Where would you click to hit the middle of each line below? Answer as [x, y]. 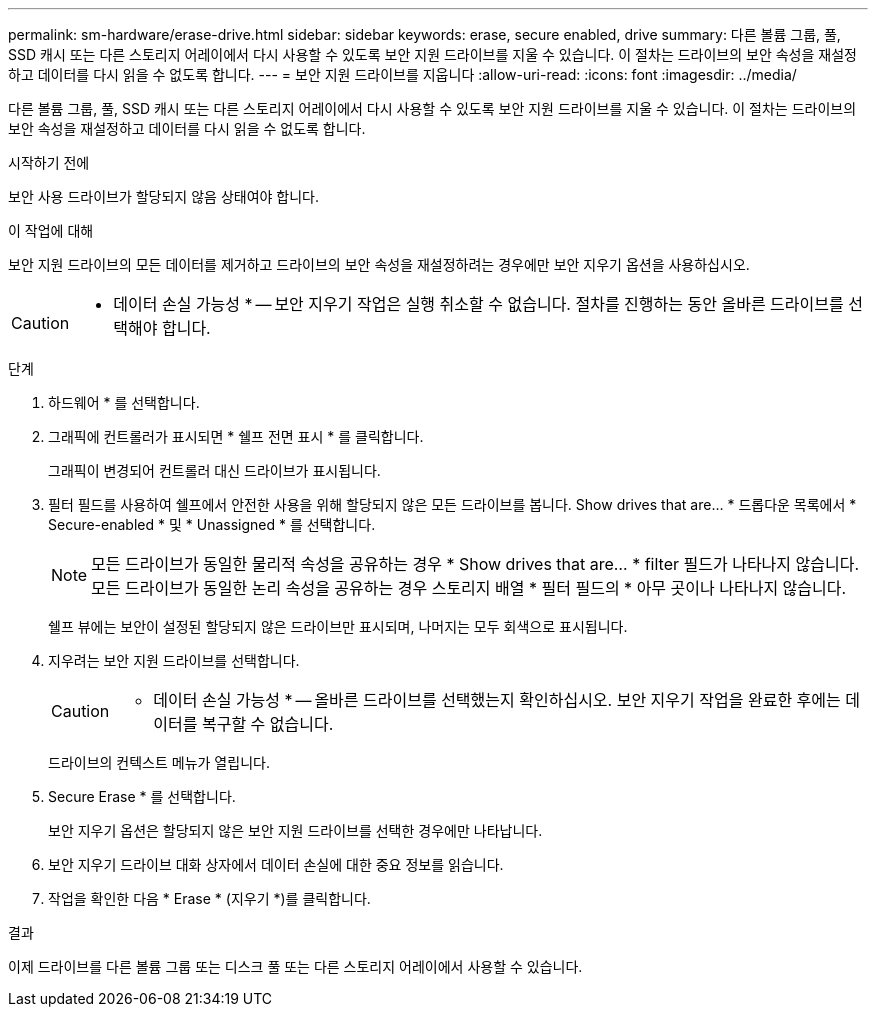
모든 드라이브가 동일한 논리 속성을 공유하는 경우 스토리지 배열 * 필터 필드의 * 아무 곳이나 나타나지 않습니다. [469, 588]
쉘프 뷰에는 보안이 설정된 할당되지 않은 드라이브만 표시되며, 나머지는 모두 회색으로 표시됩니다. [338, 626]
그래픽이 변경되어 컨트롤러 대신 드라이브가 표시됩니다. [214, 470]
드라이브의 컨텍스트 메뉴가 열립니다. [159, 762]
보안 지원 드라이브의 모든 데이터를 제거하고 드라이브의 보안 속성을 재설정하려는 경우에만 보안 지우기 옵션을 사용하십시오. [379, 264]
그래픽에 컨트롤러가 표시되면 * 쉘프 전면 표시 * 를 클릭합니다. [236, 436]
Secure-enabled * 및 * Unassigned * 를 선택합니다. [212, 524]
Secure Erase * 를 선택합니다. [142, 796]
